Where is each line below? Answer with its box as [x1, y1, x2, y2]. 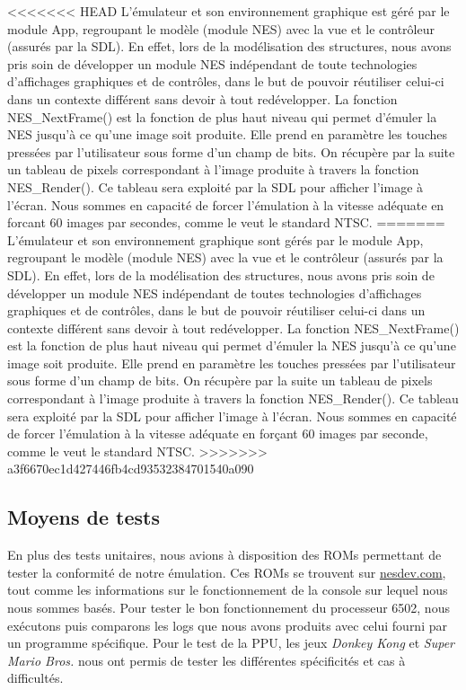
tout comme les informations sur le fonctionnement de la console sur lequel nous [7, 580, 448, 599]
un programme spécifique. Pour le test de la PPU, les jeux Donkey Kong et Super [7, 633, 455, 652]
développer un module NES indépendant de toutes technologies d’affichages [7, 283, 422, 302]
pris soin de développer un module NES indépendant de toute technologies [7, 54, 418, 73]
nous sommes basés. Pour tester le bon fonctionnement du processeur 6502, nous [7, 598, 450, 617]
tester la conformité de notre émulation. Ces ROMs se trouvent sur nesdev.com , [7, 562, 446, 581]
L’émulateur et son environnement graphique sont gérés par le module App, [7, 230, 424, 249]
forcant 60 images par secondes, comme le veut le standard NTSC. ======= [7, 213, 445, 232]
